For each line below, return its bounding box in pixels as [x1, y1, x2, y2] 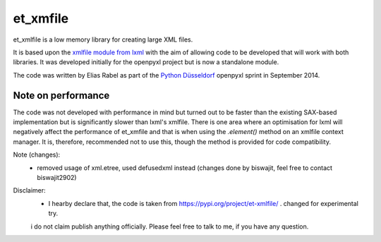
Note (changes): [13, 150, 61, 159]
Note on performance [13, 89, 110, 102]
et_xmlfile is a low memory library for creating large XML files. [13, 35, 193, 44]
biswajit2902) [37, 173, 77, 181]
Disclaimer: [13, 186, 46, 195]
